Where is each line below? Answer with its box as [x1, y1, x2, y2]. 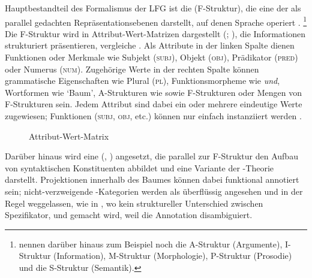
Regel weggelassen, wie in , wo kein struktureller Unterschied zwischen [5, 197, 263, 209]
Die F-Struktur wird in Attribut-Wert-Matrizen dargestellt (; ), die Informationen [5, 27, 305, 40]
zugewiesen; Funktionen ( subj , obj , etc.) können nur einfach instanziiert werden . [5, 110, 302, 122]
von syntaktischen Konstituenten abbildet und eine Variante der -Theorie [5, 161, 274, 174]
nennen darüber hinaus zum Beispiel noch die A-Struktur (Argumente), [19, 237, 283, 250]
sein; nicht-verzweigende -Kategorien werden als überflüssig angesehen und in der [5, 185, 303, 197]
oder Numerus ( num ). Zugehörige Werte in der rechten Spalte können [5, 62, 259, 75]
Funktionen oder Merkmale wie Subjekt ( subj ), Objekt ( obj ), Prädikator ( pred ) [5, 51, 298, 64]
